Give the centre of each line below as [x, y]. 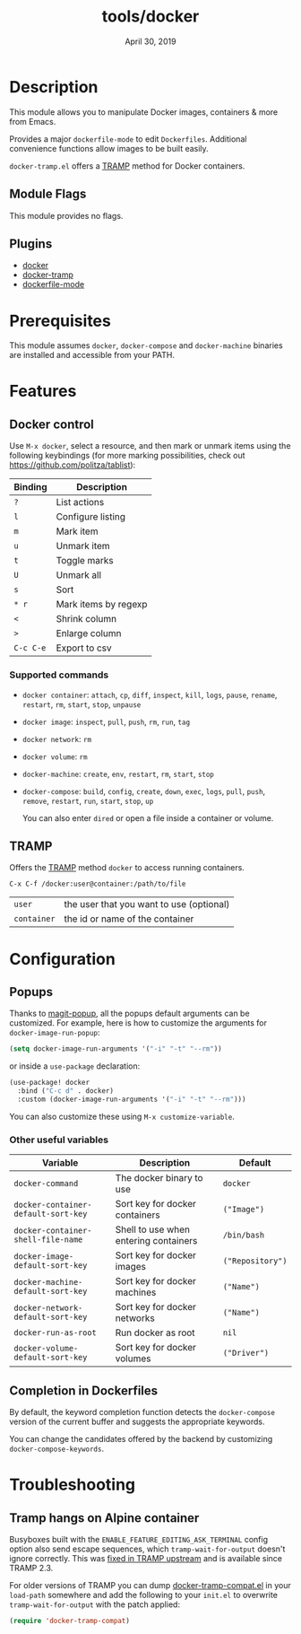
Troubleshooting [73, 1485]
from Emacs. [33, 121]
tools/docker [150, 17]
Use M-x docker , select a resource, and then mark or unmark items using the [150, 446]
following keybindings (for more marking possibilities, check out [127, 456]
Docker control [52, 424]
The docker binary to [159, 1178]
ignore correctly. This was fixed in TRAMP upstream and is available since [146, 1558]
